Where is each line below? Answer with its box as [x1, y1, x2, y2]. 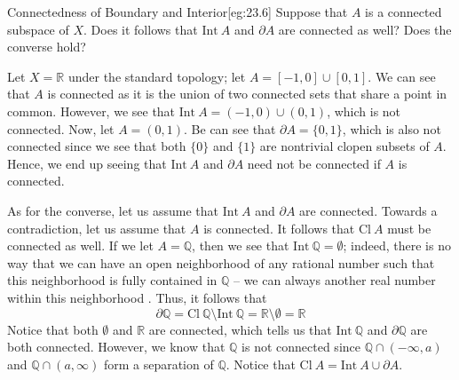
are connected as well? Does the [278, 20, 452, 38]
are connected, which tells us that [148, 320, 332, 338]
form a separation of [103, 354, 214, 373]
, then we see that [192, 236, 289, 255]
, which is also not [342, 119, 441, 138]
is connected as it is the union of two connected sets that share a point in [47, 84, 447, 103]
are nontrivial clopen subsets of [259, 137, 430, 155]
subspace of [7, 20, 69, 38]
